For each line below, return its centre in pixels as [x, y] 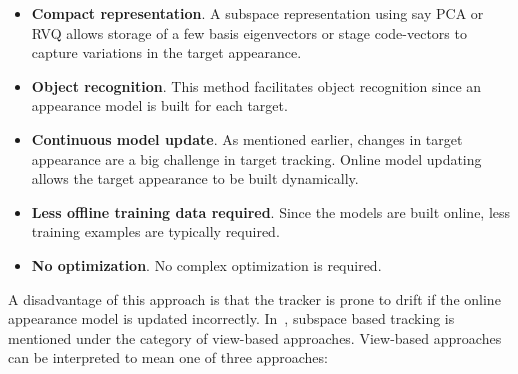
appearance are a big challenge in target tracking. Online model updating [256, 158]
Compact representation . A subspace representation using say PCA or [257, 13]
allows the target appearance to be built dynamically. [195, 178]
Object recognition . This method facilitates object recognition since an [256, 85]
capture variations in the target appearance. [166, 52]
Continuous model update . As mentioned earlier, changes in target [247, 138]
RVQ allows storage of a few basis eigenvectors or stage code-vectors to [249, 32]
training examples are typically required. [155, 231]
